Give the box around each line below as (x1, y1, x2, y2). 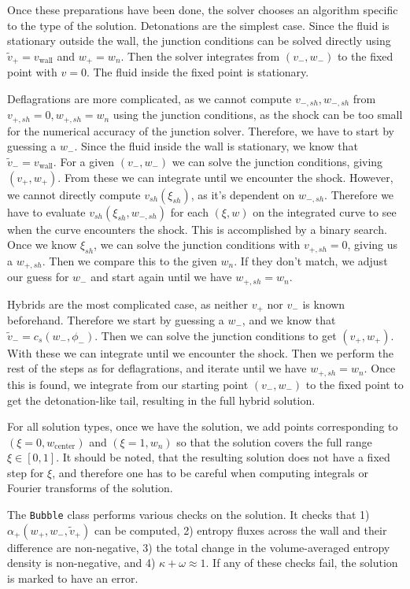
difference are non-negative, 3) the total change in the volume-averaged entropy (7, 539, 390, 555)
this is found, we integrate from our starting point (7, 376, 249, 392)
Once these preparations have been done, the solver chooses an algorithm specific (7, 2, 398, 17)
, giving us (347, 236, 398, 253)
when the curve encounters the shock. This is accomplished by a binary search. (7, 220, 387, 237)
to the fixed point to (305, 376, 404, 392)
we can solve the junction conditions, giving (172, 153, 383, 169)
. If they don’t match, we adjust (234, 252, 388, 269)
